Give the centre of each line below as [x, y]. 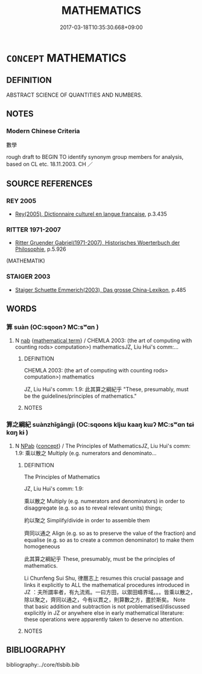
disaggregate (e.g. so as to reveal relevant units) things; [93, 508]
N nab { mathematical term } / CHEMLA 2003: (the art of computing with [103, 341]
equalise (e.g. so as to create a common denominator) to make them [109, 540]
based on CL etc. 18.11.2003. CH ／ [50, 164]
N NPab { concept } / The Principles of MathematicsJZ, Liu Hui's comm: [103, 446]
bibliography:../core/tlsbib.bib [43, 664]
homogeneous [42, 546]
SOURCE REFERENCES [49, 183]
